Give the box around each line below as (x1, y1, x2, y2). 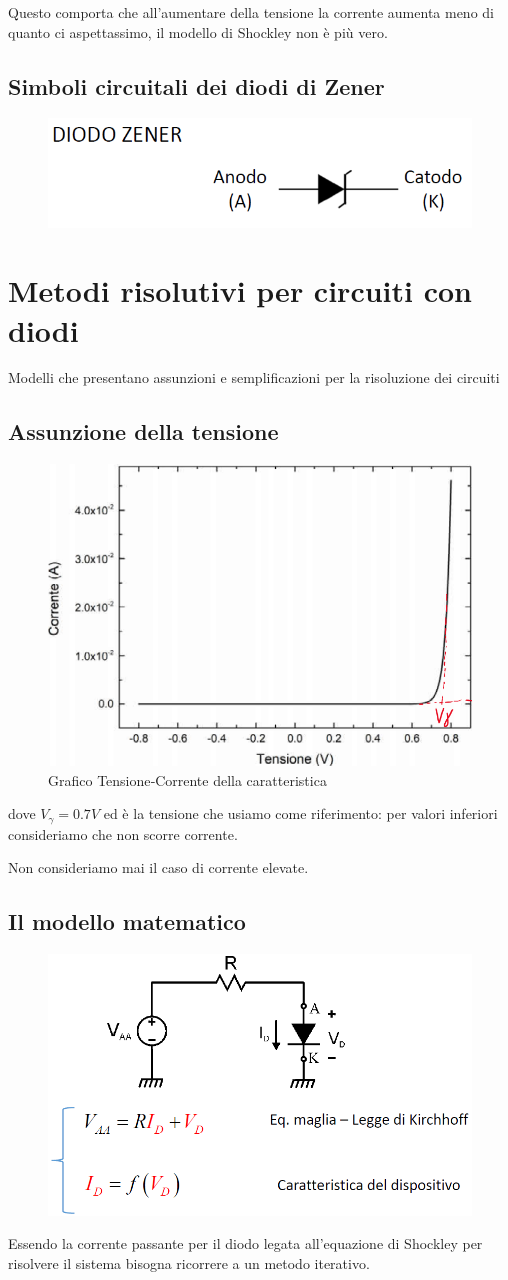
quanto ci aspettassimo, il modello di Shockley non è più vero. (8, 21, 388, 42)
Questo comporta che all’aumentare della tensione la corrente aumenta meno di (8, 2, 494, 22)
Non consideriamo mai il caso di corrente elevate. (8, 857, 309, 878)
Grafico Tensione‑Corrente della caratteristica (48, 769, 327, 790)
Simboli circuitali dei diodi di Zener (8, 70, 385, 101)
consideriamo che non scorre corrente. (8, 823, 238, 844)
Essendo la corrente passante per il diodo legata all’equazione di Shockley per (8, 1233, 483, 1254)
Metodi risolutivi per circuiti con (8, 270, 472, 311)
